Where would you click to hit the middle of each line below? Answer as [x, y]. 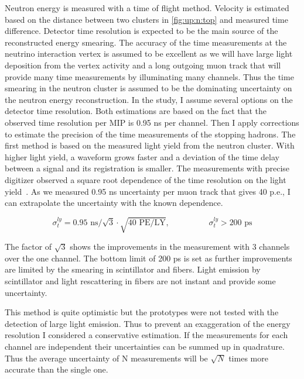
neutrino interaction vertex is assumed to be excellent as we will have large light [149, 54]
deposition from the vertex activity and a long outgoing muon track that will [143, 65]
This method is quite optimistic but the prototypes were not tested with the [142, 312]
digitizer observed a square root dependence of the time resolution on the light [146, 179]
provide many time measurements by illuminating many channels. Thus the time [149, 76]
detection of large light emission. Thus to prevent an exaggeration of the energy [148, 323]
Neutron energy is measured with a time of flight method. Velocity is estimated [147, 8]
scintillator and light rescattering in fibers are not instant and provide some [140, 281]
